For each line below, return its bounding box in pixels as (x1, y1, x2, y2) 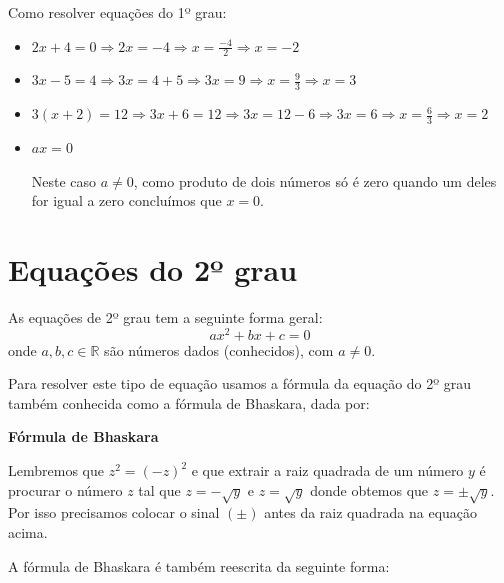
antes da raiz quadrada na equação (264, 502, 478, 523)
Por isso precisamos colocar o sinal (8, 502, 220, 523)
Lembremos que (8, 460, 104, 481)
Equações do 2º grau (8, 249, 298, 290)
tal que (138, 479, 181, 500)
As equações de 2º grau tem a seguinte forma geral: (8, 306, 323, 327)
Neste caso (31, 170, 97, 191)
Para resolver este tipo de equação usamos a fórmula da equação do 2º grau (8, 373, 472, 394)
